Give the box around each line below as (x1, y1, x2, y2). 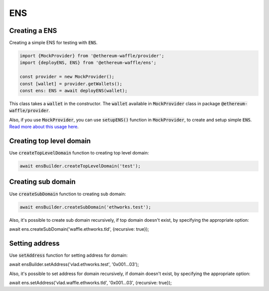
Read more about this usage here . (9, 124, 79, 130)
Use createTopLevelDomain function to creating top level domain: (9, 150, 149, 156)
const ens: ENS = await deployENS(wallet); (19, 88, 128, 93)
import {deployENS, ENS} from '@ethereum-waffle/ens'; (19, 60, 156, 66)
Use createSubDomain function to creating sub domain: (9, 191, 127, 197)
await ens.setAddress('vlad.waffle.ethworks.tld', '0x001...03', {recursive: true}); (9, 280, 172, 286)
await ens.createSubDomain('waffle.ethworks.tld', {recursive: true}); (9, 226, 149, 232)
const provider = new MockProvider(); (19, 74, 115, 80)
